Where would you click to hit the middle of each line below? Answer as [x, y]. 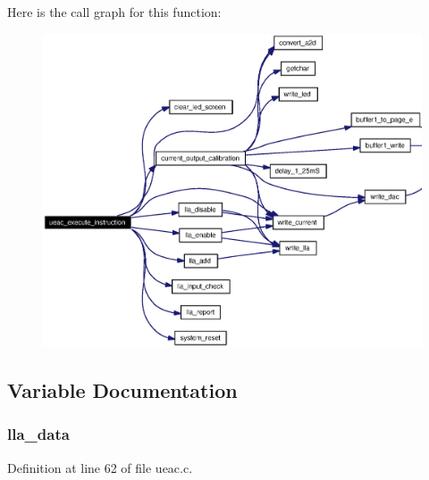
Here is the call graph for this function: [114, 12]
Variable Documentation [122, 390]
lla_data [38, 434]
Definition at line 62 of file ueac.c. [100, 467]
